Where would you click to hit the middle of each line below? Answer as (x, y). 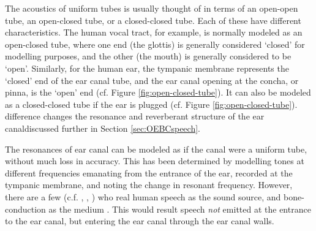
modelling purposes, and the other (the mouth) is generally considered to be (148, 56)
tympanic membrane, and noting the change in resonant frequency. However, (149, 185)
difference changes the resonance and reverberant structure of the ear (135, 116)
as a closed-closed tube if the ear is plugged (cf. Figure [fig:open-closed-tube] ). (151, 104)
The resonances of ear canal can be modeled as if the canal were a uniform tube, (156, 149)
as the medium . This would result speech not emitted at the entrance (180, 209)
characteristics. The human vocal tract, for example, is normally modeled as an (154, 32)
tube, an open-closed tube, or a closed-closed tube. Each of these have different (153, 20)
